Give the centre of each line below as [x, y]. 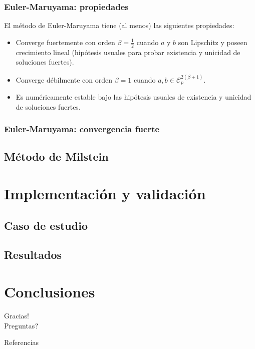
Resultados [33, 255]
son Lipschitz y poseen [213, 42]
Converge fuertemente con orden [65, 42]
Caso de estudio [46, 225]
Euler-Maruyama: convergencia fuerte [82, 129]
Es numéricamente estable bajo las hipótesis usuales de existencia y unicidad [134, 97]
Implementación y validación [105, 194]
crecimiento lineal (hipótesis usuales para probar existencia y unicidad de [128, 52]
